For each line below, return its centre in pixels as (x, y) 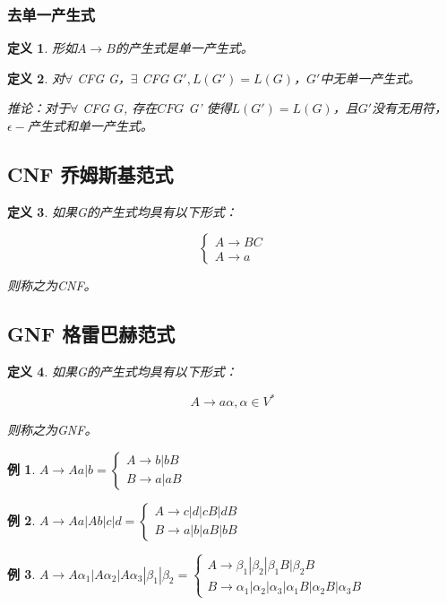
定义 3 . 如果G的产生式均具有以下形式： (122, 211)
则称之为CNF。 (52, 285)
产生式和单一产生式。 (90, 125)
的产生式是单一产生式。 (184, 48)
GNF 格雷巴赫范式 (91, 334)
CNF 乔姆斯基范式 (90, 173)
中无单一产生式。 (370, 78)
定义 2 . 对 (36, 78)
